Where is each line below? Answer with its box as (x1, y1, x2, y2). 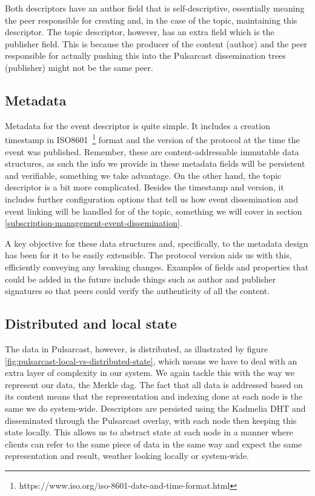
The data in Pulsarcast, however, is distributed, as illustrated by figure (5, 342, 268, 355)
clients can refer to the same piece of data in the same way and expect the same (5, 437, 302, 450)
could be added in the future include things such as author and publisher (5, 272, 276, 285)
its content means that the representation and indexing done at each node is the (5, 390, 303, 403)
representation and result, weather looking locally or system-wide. (5, 449, 250, 462)
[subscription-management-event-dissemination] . (5, 216, 182, 229)
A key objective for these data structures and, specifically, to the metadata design (5, 236, 308, 249)
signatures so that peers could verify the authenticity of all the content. (5, 284, 270, 297)
